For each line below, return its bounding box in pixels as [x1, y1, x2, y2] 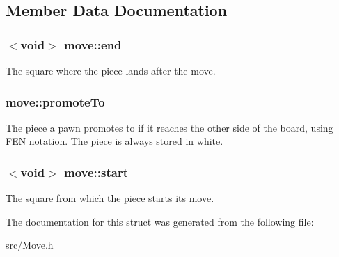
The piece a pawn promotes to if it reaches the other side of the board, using [6, 120, 333, 134]
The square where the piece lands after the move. [6, 63, 216, 77]
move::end [63, 36, 122, 53]
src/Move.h [6, 237, 54, 252]
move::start [63, 163, 128, 180]
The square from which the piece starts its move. [6, 191, 214, 205]
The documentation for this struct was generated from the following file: [6, 214, 314, 228]
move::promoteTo [6, 93, 105, 110]
